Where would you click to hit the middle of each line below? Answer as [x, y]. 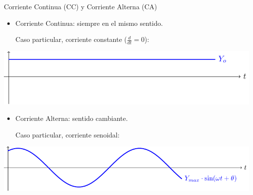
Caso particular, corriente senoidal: [67, 134]
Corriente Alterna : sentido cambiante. [72, 118]
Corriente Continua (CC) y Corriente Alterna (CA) [81, 6]
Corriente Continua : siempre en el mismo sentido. [89, 23]
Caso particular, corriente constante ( [71, 39]
